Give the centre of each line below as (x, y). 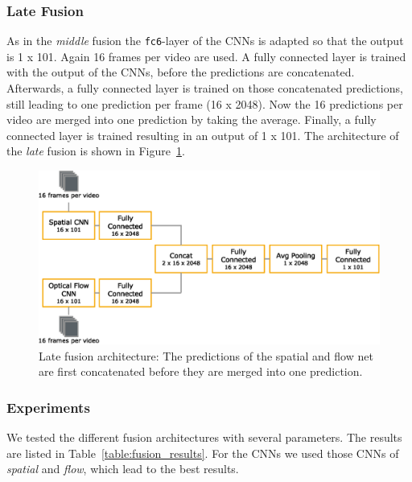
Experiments (48, 407)
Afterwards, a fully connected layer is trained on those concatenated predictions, (205, 88)
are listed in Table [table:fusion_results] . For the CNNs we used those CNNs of (203, 453)
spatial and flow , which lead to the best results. (123, 469)
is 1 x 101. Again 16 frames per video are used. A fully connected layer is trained (206, 56)
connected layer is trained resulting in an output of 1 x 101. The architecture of (203, 135)
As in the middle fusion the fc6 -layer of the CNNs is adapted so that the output (205, 41)
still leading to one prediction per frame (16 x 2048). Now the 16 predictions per (205, 103)
